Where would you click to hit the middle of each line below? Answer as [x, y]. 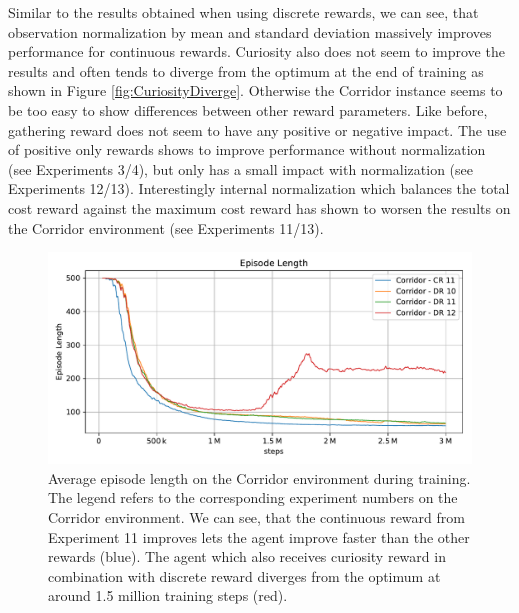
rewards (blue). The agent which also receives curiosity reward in [247, 556]
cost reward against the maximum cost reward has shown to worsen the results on [259, 207]
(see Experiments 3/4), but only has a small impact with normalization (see [240, 168]
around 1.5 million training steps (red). [168, 595]
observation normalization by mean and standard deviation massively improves [250, 31]
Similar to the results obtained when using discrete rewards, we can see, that [243, 12]
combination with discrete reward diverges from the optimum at [244, 575]
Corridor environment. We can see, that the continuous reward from [256, 516]
